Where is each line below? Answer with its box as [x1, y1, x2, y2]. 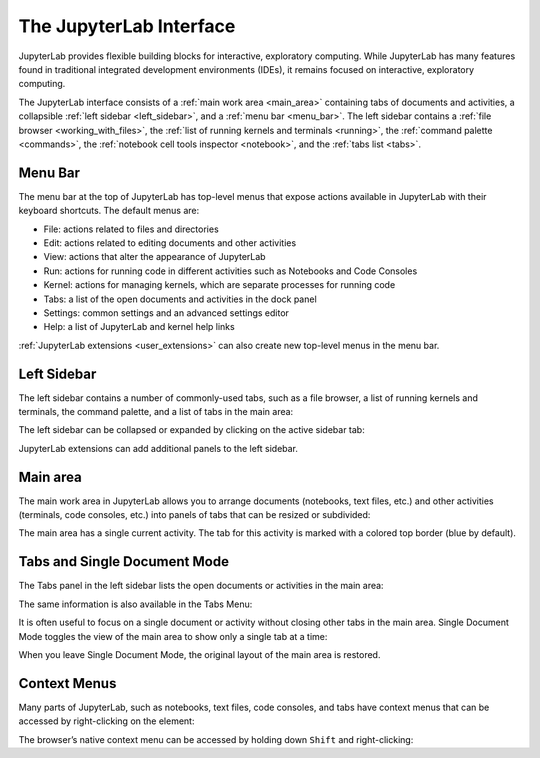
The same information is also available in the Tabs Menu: [18, 598, 253, 610]
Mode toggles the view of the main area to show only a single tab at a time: [18, 630, 328, 642]
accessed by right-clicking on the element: [18, 715, 195, 727]
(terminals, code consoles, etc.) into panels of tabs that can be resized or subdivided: [18, 509, 371, 521]
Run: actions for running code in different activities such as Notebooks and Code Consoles [43, 265, 418, 277]
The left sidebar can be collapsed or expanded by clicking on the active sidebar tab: [18, 424, 365, 436]
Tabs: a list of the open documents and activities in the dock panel [43, 293, 317, 305]
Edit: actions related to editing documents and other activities [43, 236, 297, 249]
